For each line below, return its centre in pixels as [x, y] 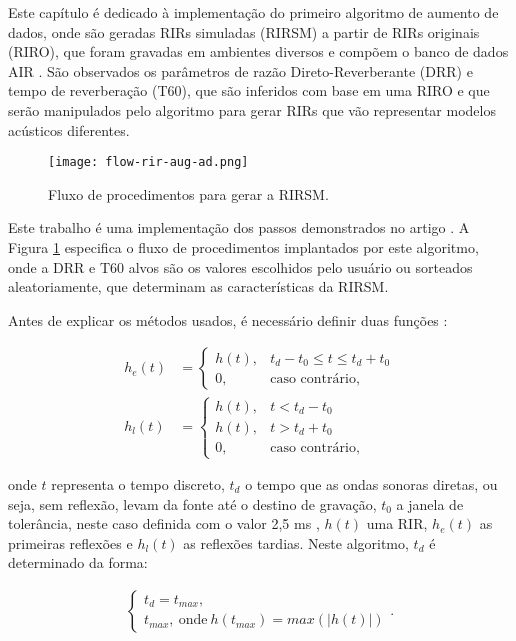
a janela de [430, 503]
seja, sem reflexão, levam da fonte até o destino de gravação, [192, 503]
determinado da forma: [78, 562]
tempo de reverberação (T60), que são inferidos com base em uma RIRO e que [249, 90]
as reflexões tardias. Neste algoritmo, [296, 542]
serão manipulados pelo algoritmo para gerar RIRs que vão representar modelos [252, 109]
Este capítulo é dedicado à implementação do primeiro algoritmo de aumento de [253, 12]
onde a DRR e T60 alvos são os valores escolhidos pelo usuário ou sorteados [240, 266]
